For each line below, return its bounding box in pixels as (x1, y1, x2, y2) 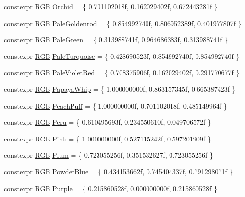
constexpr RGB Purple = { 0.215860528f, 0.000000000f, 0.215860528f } (4, 183, 217, 193)
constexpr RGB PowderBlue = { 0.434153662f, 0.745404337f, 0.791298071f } (4, 166, 233, 176)
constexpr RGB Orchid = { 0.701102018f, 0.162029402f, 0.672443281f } (4, 1, 218, 11)
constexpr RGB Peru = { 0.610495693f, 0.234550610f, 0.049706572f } (4, 117, 211, 127)
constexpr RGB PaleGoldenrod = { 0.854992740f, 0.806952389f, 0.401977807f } (4, 18, 242, 28)
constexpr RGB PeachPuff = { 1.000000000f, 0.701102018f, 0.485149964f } (4, 100, 227, 111)
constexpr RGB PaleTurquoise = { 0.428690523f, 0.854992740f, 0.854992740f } (4, 51, 240, 61)
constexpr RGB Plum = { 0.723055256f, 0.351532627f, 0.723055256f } (4, 150, 214, 160)
